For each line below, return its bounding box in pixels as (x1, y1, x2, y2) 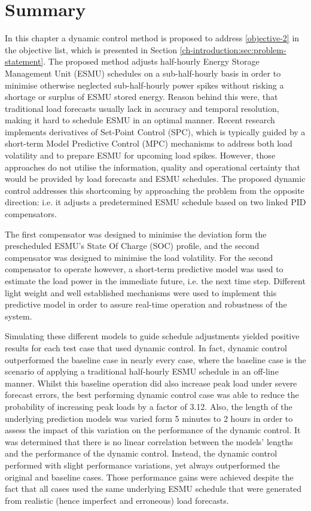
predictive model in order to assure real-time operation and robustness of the (5, 298, 287, 311)
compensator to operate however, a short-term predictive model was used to (5, 263, 283, 275)
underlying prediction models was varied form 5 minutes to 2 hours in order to (5, 412, 293, 424)
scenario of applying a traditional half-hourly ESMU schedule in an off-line (5, 365, 279, 378)
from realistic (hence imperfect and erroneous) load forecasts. (5, 494, 229, 506)
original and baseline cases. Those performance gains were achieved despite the (5, 470, 294, 483)
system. (5, 309, 32, 322)
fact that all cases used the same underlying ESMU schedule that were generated (5, 482, 302, 495)
